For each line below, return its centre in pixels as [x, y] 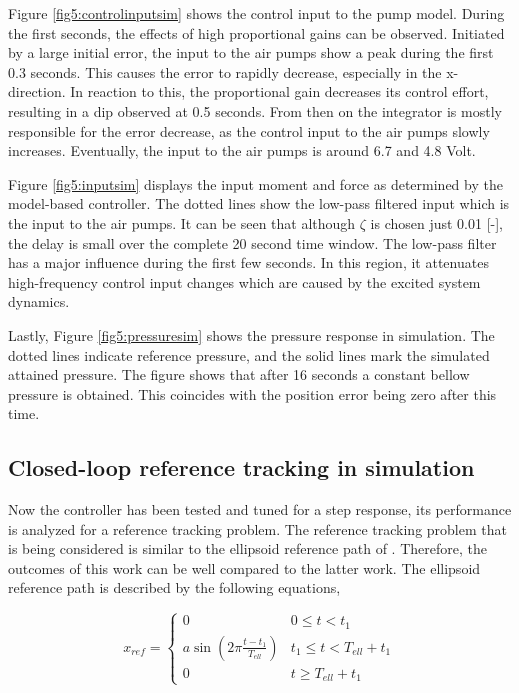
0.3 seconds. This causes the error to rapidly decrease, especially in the [225, 71]
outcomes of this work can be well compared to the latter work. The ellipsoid [244, 567]
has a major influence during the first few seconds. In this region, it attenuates [248, 262]
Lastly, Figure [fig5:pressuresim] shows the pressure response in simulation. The [251, 334]
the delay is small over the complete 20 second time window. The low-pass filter [252, 242]
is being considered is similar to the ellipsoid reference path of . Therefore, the [247, 548]
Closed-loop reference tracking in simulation [241, 467]
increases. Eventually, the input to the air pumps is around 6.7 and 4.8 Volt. [242, 150]
